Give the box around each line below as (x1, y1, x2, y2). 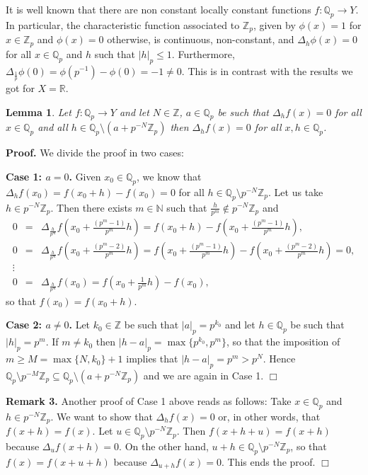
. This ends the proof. (221, 454, 316, 469)
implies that (126, 351, 178, 366)
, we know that (137, 168, 202, 183)
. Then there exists (50, 200, 132, 214)
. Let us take (268, 184, 323, 199)
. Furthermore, (171, 46, 235, 61)
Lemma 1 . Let (6, 104, 71, 119)
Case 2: (6, 317, 42, 332)
